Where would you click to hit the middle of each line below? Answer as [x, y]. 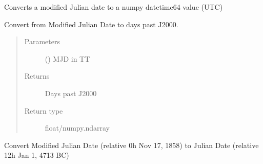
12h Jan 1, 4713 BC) [37, 155]
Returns [37, 76]
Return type [44, 110]
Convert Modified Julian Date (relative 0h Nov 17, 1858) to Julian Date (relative [131, 145]
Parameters [42, 41]
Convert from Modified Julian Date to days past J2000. [91, 24]
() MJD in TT [67, 58]
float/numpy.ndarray [77, 128]
